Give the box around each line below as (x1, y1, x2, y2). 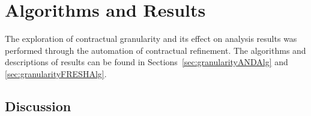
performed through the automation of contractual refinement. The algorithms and (5, 44, 306, 56)
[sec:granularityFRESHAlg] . (5, 67, 107, 80)
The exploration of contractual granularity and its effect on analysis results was (5, 32, 297, 45)
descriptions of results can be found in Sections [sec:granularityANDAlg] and (5, 56, 288, 68)
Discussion (5, 96, 71, 115)
